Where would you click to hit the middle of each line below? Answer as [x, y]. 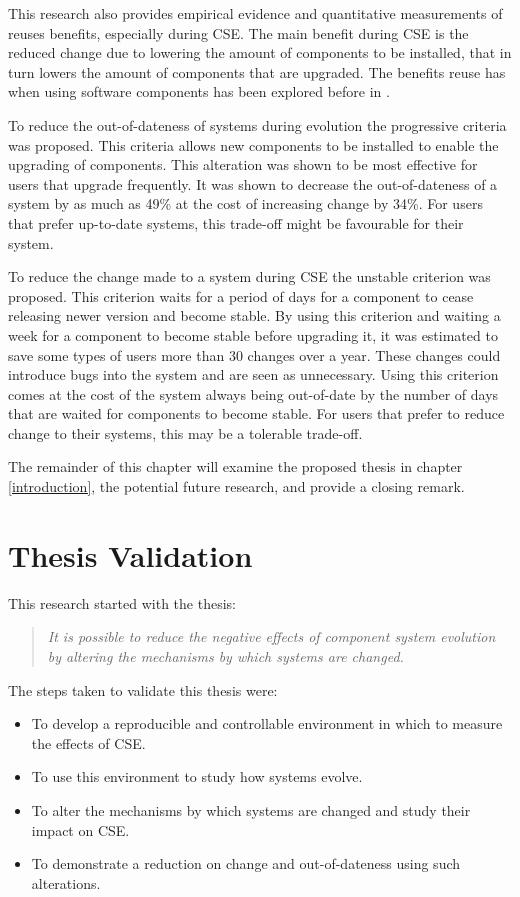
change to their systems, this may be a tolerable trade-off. [185, 432]
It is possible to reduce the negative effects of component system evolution [271, 636]
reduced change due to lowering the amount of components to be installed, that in [260, 52]
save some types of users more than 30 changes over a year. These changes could [254, 354]
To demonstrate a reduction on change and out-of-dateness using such [246, 863]
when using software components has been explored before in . [199, 91]
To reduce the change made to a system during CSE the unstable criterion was [249, 276]
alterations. [66, 882]
